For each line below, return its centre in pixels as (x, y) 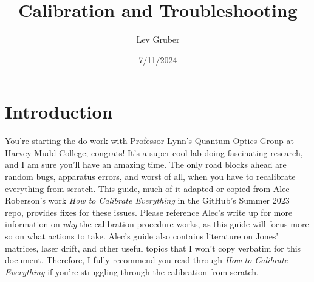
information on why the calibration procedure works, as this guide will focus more (157, 224)
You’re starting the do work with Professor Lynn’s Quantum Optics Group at (149, 141)
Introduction (59, 112)
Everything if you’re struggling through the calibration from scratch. (132, 271)
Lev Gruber (158, 39)
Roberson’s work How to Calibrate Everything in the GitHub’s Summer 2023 (147, 200)
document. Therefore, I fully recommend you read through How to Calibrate (147, 260)
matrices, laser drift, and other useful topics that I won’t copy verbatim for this (153, 248)
